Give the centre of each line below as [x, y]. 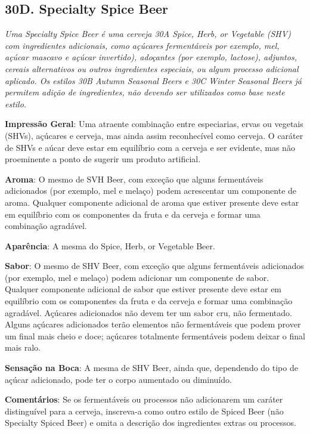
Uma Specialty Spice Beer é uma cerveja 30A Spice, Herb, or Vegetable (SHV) [148, 34]
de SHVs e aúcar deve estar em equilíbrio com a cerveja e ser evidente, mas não [150, 147]
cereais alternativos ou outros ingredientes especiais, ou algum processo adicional [152, 68]
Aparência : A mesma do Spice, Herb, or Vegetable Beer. [110, 245]
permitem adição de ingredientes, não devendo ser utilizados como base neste [145, 92]
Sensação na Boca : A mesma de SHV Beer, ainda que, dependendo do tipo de [151, 368]
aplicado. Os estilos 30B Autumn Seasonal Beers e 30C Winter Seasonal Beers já [153, 80]
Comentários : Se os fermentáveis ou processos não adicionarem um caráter [144, 399]
